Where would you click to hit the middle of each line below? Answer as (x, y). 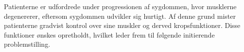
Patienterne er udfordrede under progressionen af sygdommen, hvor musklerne (120, 6)
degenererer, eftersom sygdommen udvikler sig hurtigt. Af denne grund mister (120, 16)
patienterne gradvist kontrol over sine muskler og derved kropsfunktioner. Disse (122, 25)
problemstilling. (27, 44)
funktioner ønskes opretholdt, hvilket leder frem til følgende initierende (109, 34)
